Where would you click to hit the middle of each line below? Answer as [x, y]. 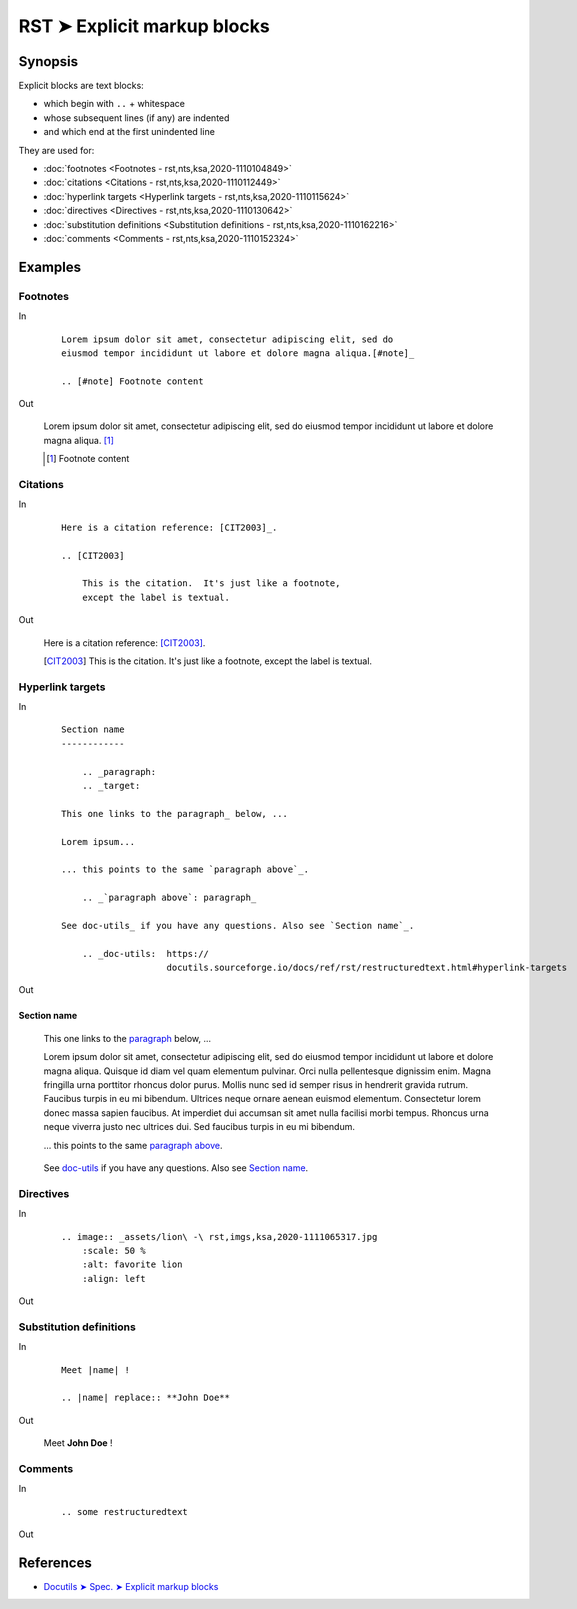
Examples [50, 266]
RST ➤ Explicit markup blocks [144, 26]
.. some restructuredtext [125, 1511]
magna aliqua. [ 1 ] [79, 440]
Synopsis [48, 61]
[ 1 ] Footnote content [88, 459]
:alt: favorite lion [132, 1264]
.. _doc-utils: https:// [145, 953]
